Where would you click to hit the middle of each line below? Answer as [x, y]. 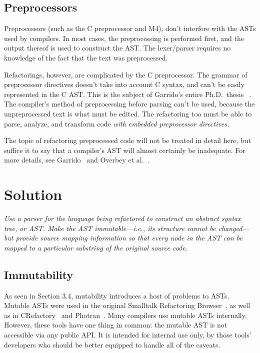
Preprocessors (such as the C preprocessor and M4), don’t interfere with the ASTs [130, 28]
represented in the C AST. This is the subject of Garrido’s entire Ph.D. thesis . [128, 94]
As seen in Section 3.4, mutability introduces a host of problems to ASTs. [117, 295]
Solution [33, 194]
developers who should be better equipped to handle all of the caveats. [112, 344]
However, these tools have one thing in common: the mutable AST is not [116, 325]
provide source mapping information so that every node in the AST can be [129, 238]
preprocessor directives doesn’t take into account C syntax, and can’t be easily [124, 84]
